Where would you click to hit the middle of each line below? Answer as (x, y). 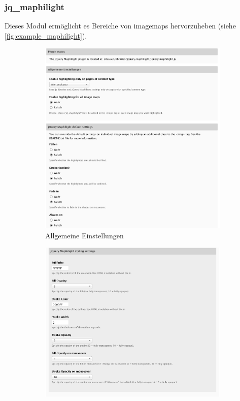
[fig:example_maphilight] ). (46, 35)
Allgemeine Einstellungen (84, 235)
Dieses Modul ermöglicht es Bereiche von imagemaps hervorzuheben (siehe (120, 26)
